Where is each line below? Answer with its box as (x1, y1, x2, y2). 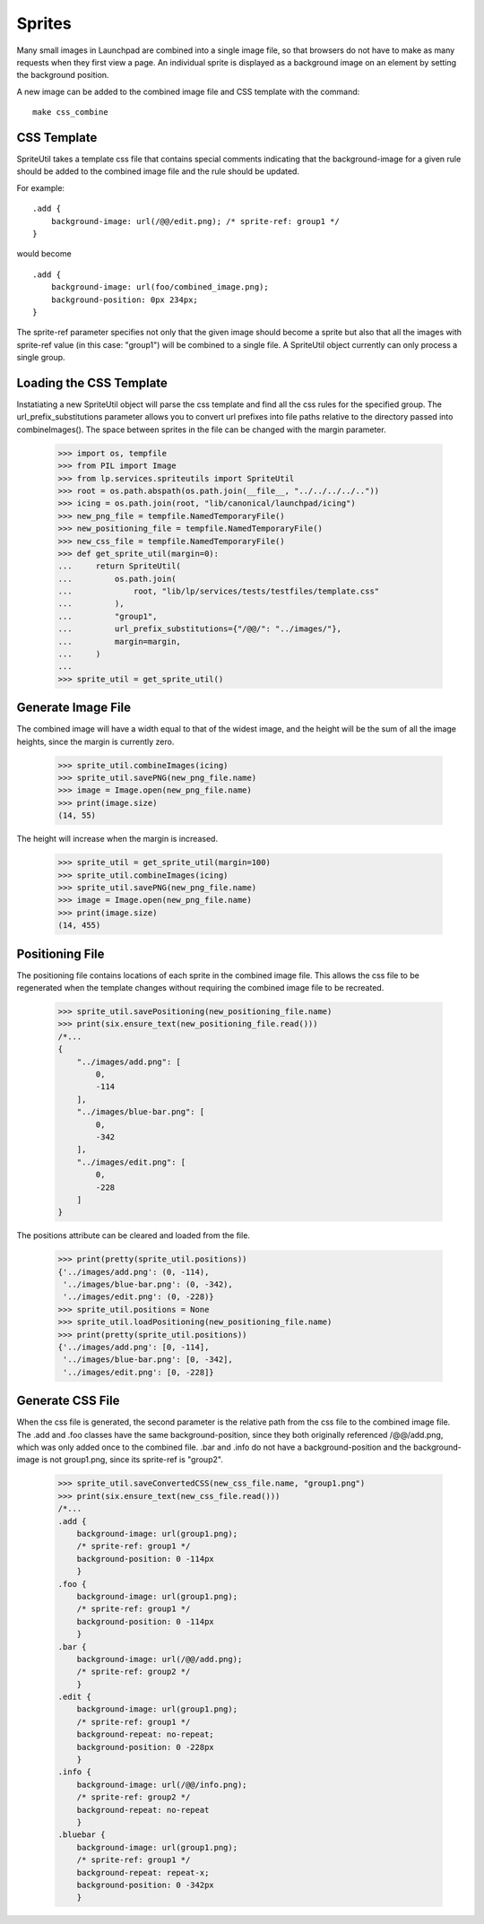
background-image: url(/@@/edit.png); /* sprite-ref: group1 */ (50, 216, 340, 226)
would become (16, 248, 72, 259)
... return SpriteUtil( (57, 561, 181, 571)
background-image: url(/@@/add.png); (76, 1654, 243, 1664)
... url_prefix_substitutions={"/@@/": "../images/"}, (57, 624, 342, 634)
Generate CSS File (16, 1393, 120, 1408)
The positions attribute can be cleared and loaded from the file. (16, 1230, 251, 1241)
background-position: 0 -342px (76, 1879, 214, 1890)
